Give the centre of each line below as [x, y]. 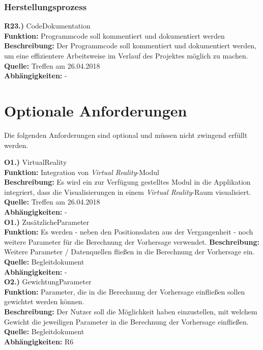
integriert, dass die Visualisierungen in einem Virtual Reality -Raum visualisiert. [128, 192]
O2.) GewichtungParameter [48, 282]
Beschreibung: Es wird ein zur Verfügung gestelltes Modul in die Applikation [127, 182]
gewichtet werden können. [44, 301]
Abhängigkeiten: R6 [39, 341]
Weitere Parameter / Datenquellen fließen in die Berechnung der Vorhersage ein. [129, 252]
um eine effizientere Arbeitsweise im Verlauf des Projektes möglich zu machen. [126, 55]
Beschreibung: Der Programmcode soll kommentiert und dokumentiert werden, [130, 46]
